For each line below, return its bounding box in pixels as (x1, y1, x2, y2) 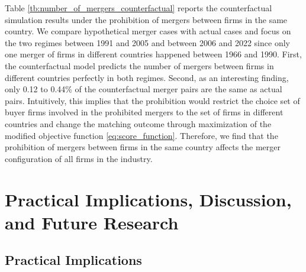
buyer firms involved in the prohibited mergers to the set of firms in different (5, 106, 284, 118)
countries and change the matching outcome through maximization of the (5, 117, 272, 129)
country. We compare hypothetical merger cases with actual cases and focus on (5, 25, 291, 37)
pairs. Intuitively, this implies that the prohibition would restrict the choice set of (5, 94, 300, 106)
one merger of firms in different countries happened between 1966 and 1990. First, (5, 48, 302, 60)
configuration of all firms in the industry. (5, 152, 153, 164)
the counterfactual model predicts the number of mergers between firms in (5, 59, 274, 72)
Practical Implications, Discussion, (5, 187, 292, 211)
